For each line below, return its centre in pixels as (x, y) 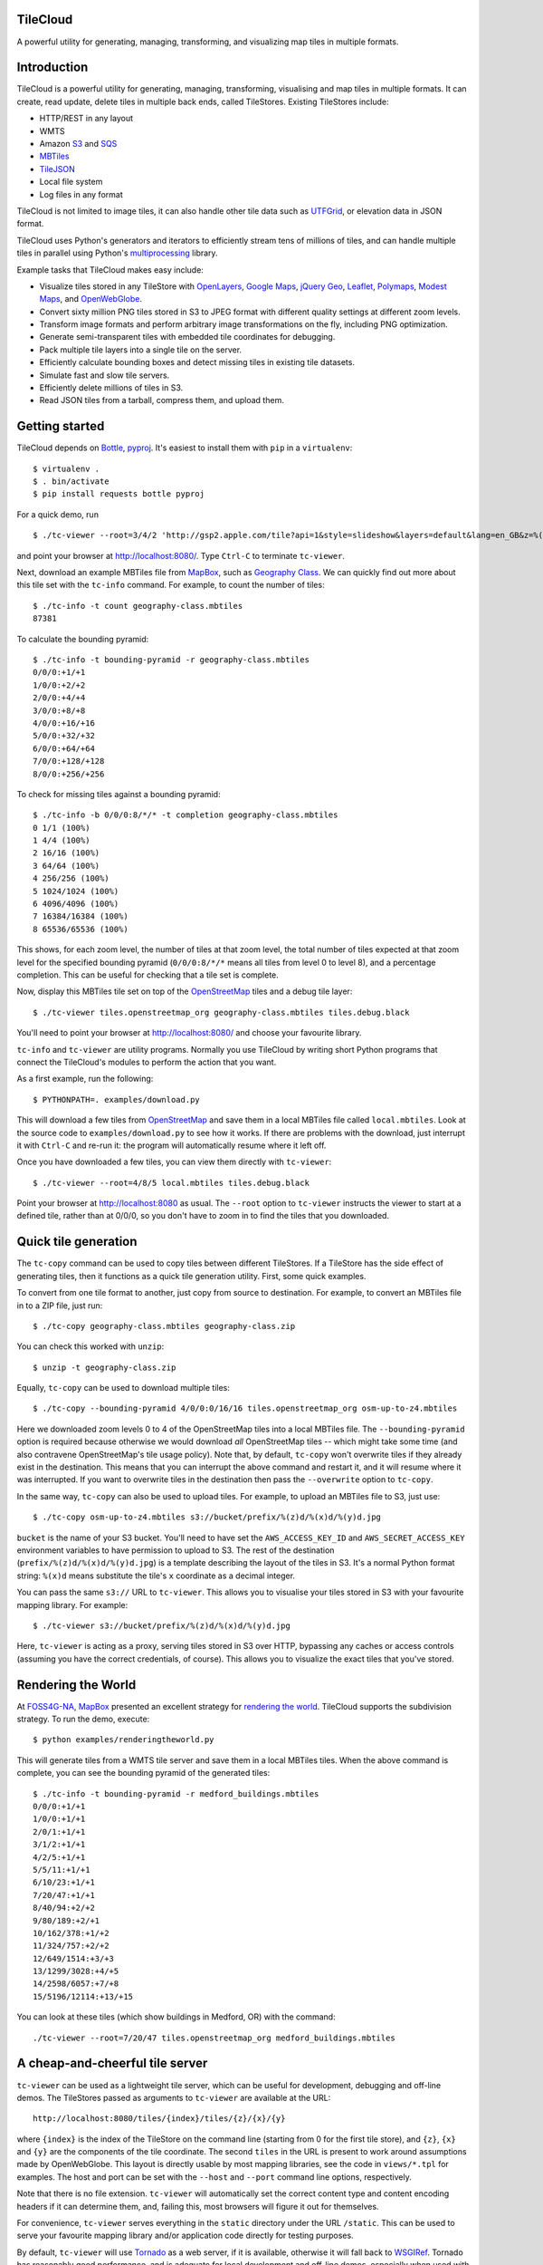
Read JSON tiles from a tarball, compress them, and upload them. (162, 400)
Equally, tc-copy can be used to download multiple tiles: (124, 1388)
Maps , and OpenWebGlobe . (90, 299)
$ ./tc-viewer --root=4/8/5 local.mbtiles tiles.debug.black (171, 1183)
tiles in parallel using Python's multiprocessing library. (117, 253)
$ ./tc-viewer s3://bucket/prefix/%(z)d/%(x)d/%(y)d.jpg (162, 1625)
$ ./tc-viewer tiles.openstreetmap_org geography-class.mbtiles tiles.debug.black (221, 1012)
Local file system (71, 182)
